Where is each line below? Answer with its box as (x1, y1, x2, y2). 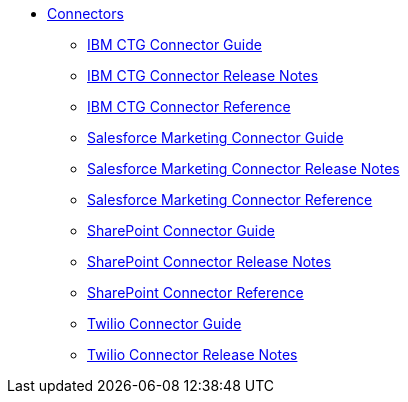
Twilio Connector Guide (87, 315, 242, 332)
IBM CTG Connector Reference (87, 98, 291, 115)
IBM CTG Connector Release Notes (87, 67, 319, 84)
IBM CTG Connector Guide (87, 36, 262, 53)
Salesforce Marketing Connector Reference (87, 191, 373, 208)
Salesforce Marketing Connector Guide (87, 129, 344, 146)
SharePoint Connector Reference (87, 284, 304, 301)
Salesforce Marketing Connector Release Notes (87, 160, 400, 177)
